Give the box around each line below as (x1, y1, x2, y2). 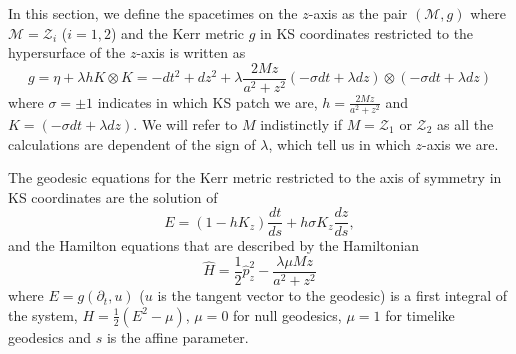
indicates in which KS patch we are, (97, 91, 318, 112)
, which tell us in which (268, 133, 411, 154)
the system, (8, 304, 78, 325)
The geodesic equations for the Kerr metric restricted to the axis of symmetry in (8, 167, 502, 188)
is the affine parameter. (106, 326, 249, 347)
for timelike (385, 304, 455, 325)
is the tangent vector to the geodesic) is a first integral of (157, 285, 508, 306)
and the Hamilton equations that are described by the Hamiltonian (8, 235, 419, 256)
